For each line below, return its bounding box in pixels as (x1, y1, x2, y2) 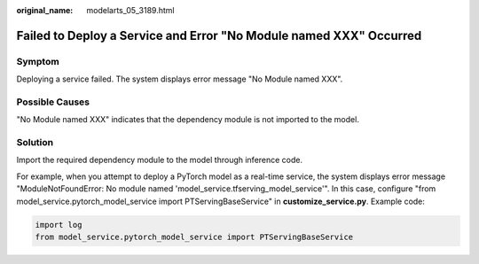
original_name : (16, 5, 74, 15)
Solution (16, 136, 54, 149)
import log (35, 220, 82, 229)
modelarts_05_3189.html (86, 5, 175, 15)
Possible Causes (16, 96, 90, 108)
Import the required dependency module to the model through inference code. (16, 155, 303, 166)
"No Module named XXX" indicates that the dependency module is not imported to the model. (16, 114, 359, 125)
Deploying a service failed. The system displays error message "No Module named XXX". (16, 74, 343, 84)
